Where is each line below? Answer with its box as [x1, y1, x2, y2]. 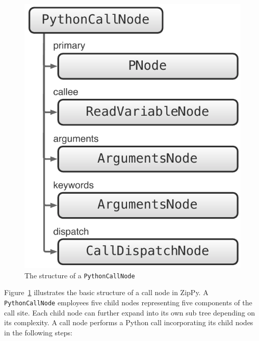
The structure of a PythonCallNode [24, 270, 135, 280]
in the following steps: [4, 327, 72, 337]
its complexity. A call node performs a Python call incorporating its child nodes [4, 317, 253, 328]
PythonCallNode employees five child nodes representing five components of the [4, 297, 252, 307]
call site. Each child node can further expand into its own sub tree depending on [4, 307, 255, 318]
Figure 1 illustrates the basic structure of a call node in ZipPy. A [4, 287, 209, 298]
